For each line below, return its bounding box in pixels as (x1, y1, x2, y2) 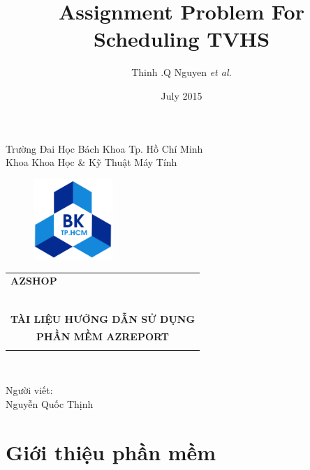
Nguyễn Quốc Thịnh (6, 396, 94, 411)
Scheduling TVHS (93, 24, 270, 53)
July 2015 (161, 88, 202, 103)
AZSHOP (10, 273, 57, 288)
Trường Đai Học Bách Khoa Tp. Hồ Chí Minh (6, 141, 203, 156)
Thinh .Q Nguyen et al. (131, 65, 232, 79)
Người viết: (6, 383, 53, 397)
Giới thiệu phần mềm (6, 437, 216, 466)
